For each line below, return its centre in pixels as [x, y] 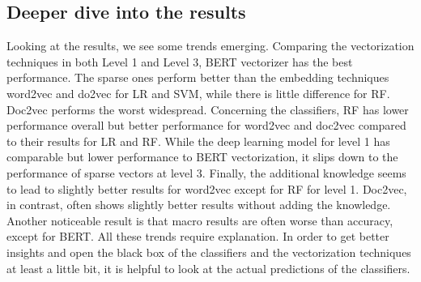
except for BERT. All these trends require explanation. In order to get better [198, 236]
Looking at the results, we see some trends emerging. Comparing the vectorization [210, 46]
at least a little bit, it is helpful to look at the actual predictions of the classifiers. [208, 268]
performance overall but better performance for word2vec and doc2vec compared [206, 125]
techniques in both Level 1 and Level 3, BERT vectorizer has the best [180, 61]
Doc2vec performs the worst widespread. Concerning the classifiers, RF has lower [208, 109]
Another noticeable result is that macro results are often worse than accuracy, [200, 220]
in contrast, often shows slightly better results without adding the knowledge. [199, 205]
